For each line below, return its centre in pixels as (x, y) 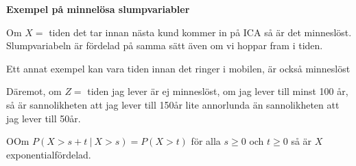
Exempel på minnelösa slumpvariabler (98, 9)
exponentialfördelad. (49, 154)
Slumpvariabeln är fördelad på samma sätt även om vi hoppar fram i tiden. (165, 45)
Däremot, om (34, 91)
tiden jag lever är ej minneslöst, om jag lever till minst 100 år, (218, 91)
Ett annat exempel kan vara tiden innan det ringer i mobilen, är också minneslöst (178, 68)
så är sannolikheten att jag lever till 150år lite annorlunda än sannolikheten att (173, 104)
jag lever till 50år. (44, 118)
